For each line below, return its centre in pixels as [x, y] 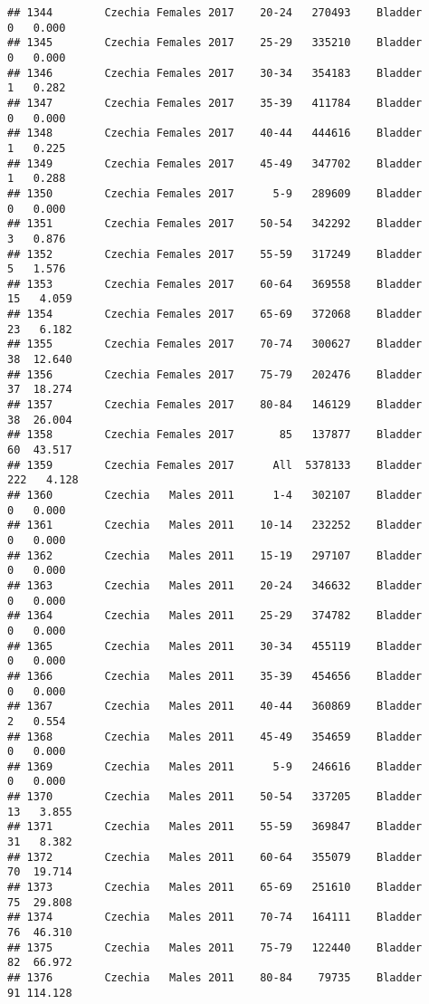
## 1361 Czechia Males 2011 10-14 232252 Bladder [215, 526]
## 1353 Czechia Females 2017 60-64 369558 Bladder [215, 284]
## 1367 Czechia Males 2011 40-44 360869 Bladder [215, 707]
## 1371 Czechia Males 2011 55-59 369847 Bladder [215, 827]
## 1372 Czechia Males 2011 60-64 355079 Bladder [215, 857]
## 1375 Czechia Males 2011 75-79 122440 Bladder [215, 947]
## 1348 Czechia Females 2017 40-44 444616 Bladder [215, 134]
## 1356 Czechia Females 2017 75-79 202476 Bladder [215, 374]
